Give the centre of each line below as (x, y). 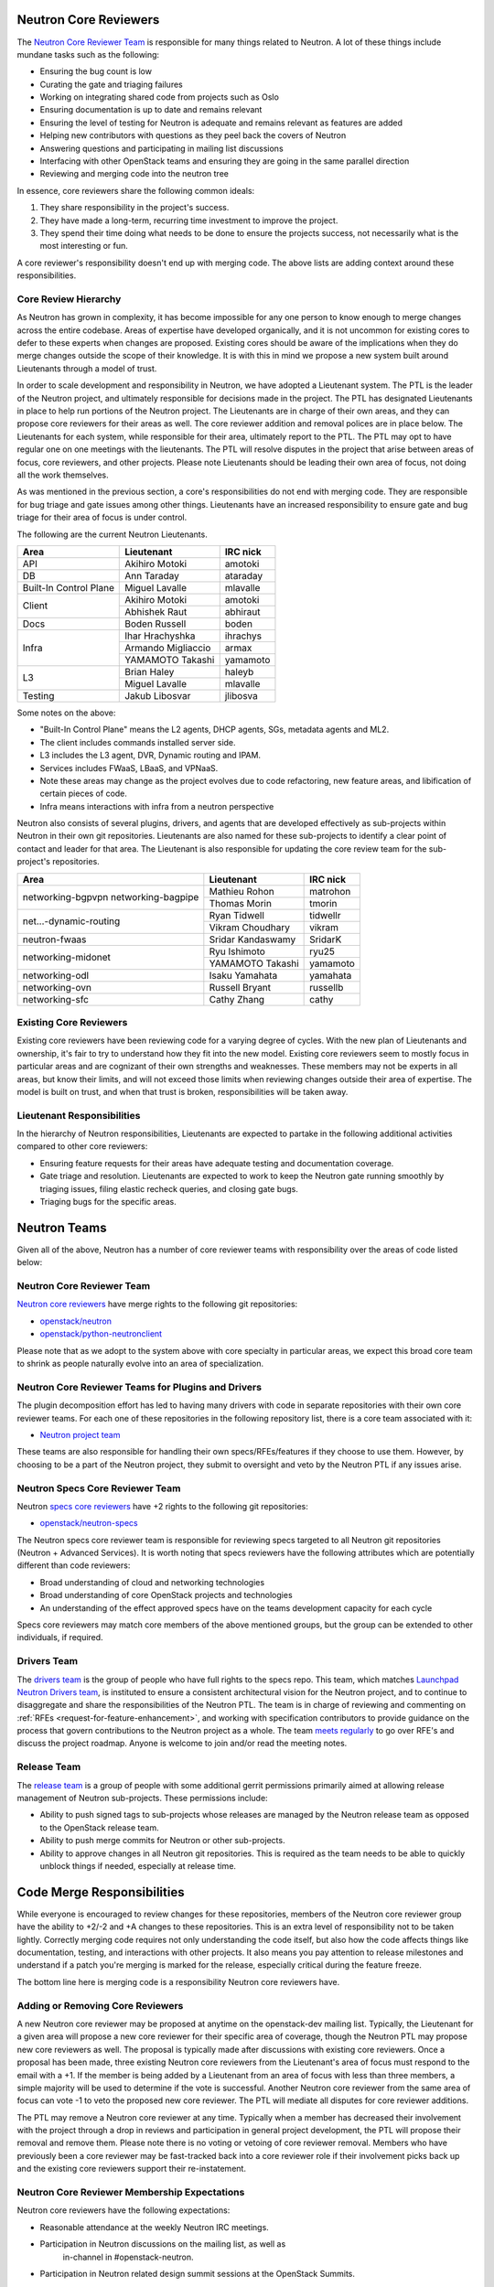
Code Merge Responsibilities (101, 1892)
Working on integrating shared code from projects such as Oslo (159, 97)
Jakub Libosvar (158, 695)
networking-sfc (55, 999)
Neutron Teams (62, 1227)
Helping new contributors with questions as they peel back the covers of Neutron (193, 135)
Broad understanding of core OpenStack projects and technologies (166, 1595)
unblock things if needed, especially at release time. (138, 1865)
